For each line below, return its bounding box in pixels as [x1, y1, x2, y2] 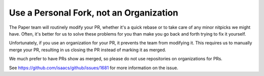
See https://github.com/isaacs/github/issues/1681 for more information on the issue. [9, 65, 178, 71]
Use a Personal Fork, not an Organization [9, 7, 178, 18]
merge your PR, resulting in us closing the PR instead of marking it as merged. [9, 47, 166, 53]
